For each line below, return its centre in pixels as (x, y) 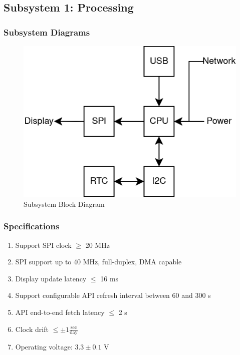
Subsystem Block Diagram (64, 204)
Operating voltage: (44, 347)
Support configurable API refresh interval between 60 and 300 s (113, 295)
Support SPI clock (43, 245)
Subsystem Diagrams (47, 32)
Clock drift (32, 329)
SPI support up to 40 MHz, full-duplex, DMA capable (98, 262)
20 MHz (97, 245)
